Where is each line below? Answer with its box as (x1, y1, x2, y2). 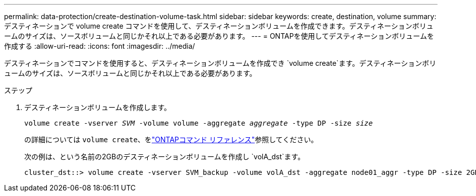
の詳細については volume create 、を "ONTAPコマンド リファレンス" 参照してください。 (24, 135, 318, 144)
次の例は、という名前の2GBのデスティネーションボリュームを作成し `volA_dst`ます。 (24, 152, 305, 161)
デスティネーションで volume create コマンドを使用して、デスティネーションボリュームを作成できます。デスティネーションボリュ (4, 22, 434, 30)
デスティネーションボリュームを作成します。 (24, 103, 171, 112)
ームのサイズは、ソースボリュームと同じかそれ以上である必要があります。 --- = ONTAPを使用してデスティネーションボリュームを (4, 32, 434, 40)
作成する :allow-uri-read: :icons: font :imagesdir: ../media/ (4, 42, 195, 50)
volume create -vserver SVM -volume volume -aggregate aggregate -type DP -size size (24, 119, 373, 127)
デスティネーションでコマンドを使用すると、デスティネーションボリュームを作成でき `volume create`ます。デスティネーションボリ (4, 59, 437, 67)
